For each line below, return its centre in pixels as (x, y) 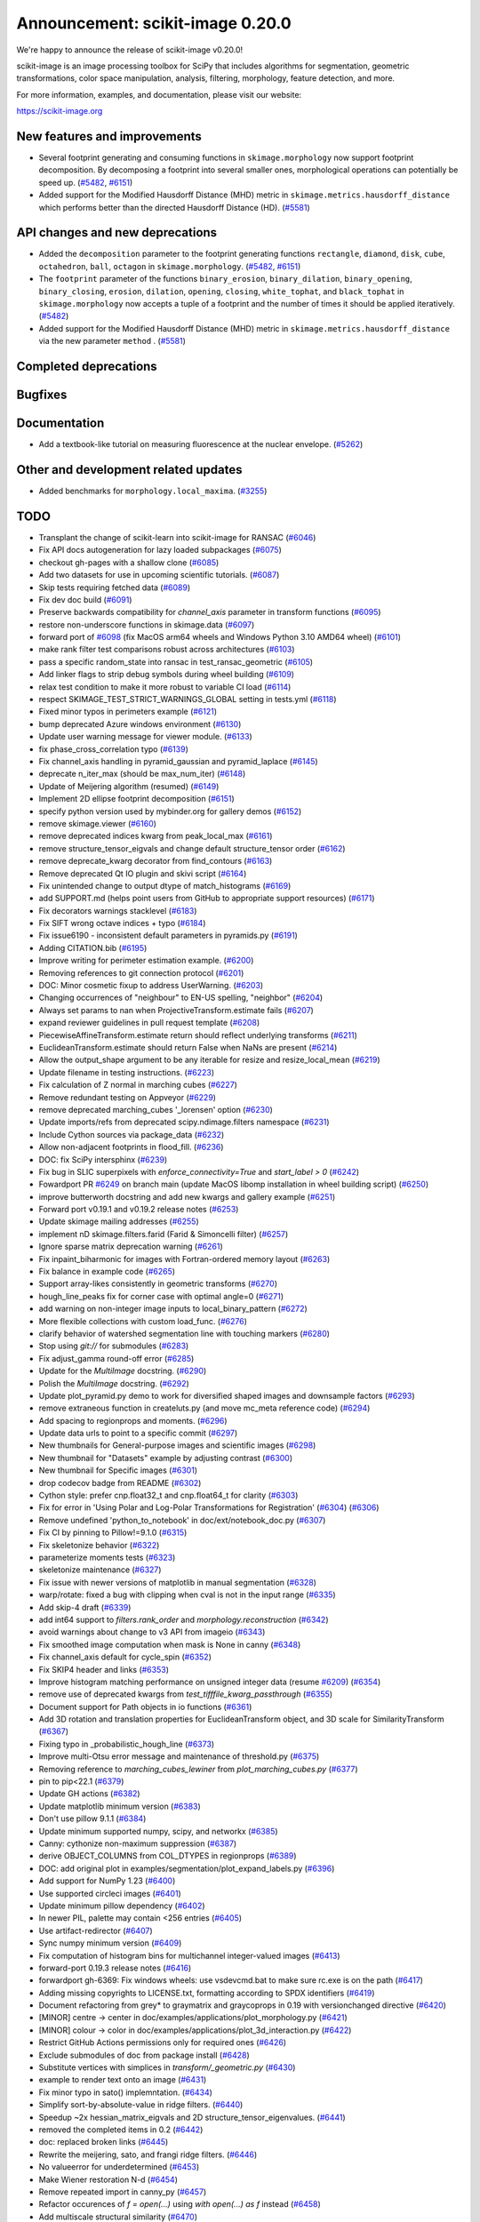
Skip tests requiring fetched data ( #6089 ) (115, 587)
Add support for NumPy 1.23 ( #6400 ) (107, 1881)
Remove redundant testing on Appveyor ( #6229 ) (128, 1097)
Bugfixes (42, 395)
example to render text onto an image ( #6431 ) (123, 2080)
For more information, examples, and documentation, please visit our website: (159, 94)
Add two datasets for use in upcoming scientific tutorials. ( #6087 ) (159, 575)
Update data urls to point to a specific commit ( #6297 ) (138, 1433)
